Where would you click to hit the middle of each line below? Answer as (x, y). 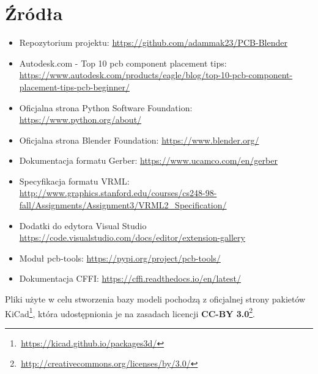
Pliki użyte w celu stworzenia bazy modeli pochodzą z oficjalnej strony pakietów (155, 299)
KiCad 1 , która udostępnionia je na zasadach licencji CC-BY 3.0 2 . (130, 312)
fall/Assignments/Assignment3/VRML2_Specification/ (123, 205)
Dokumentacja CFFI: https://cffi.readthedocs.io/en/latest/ (130, 278)
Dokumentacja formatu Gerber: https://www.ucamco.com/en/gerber (148, 160)
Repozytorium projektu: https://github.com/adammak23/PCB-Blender (153, 42)
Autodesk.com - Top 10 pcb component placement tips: (123, 63)
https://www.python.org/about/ (80, 119)
